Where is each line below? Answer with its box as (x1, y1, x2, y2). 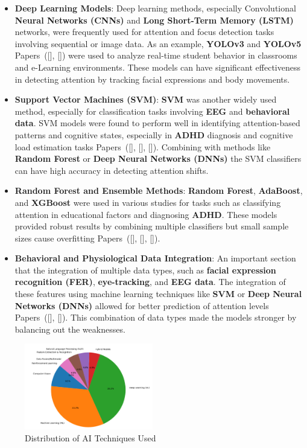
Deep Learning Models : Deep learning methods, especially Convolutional (14, 2, 296, 14)
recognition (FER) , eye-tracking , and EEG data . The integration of (14, 275, 286, 288)
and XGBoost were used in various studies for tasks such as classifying (14, 196, 281, 208)
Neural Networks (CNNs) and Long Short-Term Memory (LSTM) (14, 13, 294, 26)
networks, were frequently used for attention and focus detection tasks (14, 25, 274, 38)
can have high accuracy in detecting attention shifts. (14, 164, 209, 176)
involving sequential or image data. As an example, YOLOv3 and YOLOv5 (14, 37, 302, 50)
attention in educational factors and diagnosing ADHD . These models (14, 208, 277, 220)
